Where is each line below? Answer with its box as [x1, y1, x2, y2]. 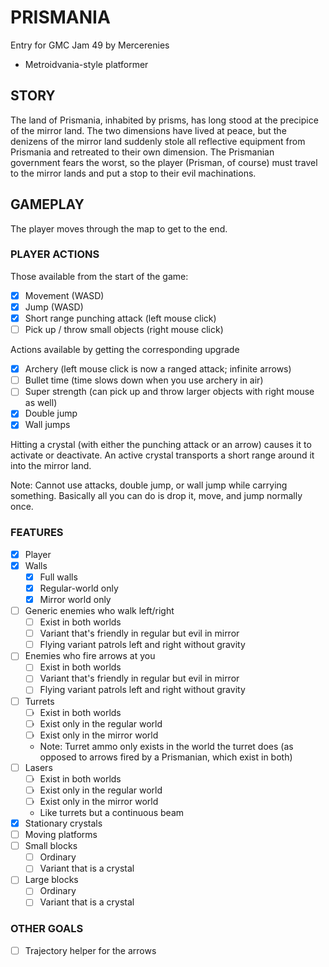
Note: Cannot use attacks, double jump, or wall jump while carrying [10, 479, 288, 491]
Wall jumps [24, 419, 71, 431]
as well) [24, 397, 58, 409]
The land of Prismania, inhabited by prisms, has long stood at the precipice [10, 114, 319, 126]
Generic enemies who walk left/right [24, 605, 175, 617]
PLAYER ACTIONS [10, 247, 100, 261]
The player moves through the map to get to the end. [10, 222, 228, 235]
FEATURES [10, 526, 64, 540]
